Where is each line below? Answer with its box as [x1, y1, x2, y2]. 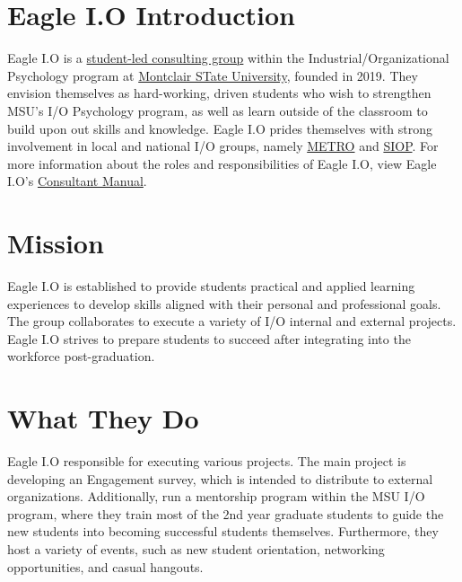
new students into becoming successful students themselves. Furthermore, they [7, 522, 439, 541]
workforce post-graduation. [7, 347, 155, 366]
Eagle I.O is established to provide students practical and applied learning [7, 277, 415, 295]
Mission [7, 225, 104, 261]
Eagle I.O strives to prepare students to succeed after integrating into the [7, 329, 411, 348]
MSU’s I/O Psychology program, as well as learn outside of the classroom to [7, 101, 428, 119]
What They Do [7, 400, 199, 436]
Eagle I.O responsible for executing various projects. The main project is [7, 452, 406, 471]
